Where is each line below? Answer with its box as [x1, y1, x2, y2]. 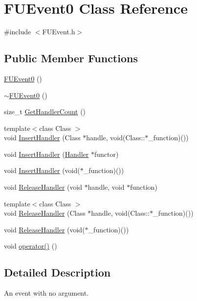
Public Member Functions [4, 50, 138, 66]
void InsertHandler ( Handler [4, 149, 89, 159]
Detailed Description [4, 265, 111, 280]
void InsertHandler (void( [4, 165, 80, 176]
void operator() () [4, 241, 57, 251]
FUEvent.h [42, 26, 75, 37]
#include [4, 26, 31, 37]
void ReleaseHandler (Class [4, 208, 86, 218]
